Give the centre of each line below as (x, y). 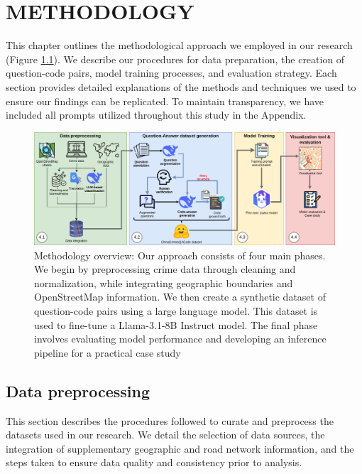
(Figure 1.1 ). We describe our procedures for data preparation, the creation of (175, 59)
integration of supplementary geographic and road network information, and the (180, 448)
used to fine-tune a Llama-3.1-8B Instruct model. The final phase (176, 324)
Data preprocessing (78, 390)
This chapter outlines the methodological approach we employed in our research (179, 45)
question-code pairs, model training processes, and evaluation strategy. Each (171, 73)
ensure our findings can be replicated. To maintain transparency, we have (165, 101)
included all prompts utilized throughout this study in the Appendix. (156, 115)
